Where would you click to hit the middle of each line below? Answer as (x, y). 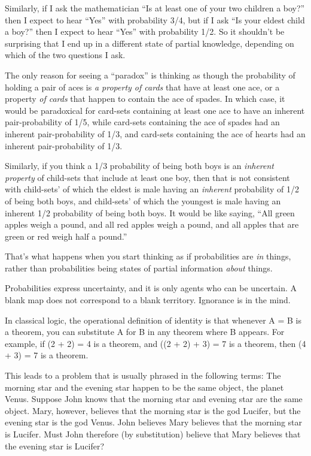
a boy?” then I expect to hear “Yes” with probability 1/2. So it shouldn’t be (145, 31)
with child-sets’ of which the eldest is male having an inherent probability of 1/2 (152, 189)
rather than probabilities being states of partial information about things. (139, 268)
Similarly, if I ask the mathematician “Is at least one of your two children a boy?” (155, 8)
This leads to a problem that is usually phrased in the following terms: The (143, 375)
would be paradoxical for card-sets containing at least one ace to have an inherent (155, 110)
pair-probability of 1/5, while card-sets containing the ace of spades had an (142, 122)
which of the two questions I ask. (65, 55)
